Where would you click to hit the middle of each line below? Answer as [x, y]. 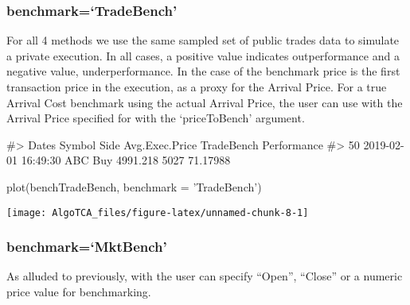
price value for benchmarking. [79, 292]
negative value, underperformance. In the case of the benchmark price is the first [203, 71]
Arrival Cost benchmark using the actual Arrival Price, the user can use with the [205, 102]
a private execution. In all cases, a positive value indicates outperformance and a [203, 55]
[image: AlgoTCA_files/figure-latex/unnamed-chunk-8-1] [158, 212]
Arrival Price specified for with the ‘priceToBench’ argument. [156, 118]
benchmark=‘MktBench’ [87, 247]
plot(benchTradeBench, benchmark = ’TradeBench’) [134, 186]
